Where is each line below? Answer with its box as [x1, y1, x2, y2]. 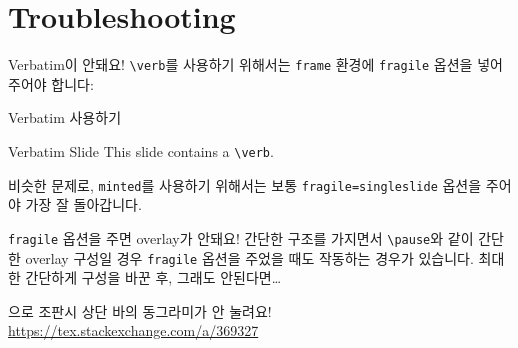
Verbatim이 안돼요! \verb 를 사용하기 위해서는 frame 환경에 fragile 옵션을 [8, 54, 473, 75]
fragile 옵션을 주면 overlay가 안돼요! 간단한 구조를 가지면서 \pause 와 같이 [8, 227, 474, 248]
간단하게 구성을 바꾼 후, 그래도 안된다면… [25, 267, 282, 288]
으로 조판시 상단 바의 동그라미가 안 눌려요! [8, 300, 272, 321]
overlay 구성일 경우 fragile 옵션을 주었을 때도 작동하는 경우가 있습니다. [25, 247, 474, 268]
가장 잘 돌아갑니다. [25, 194, 142, 215]
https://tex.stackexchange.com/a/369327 [8, 320, 259, 341]
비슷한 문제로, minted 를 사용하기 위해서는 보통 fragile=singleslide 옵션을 [8, 174, 482, 195]
